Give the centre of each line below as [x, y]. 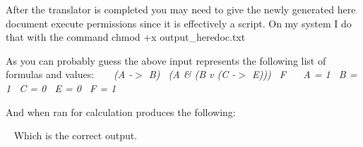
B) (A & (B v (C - [192, 74]
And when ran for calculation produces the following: [121, 111]
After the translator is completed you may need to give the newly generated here [181, 9]
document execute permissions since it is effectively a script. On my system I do [179, 23]
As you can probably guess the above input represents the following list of [166, 60]
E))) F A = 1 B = [304, 74]
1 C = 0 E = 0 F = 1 [61, 88]
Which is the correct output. [76, 135]
